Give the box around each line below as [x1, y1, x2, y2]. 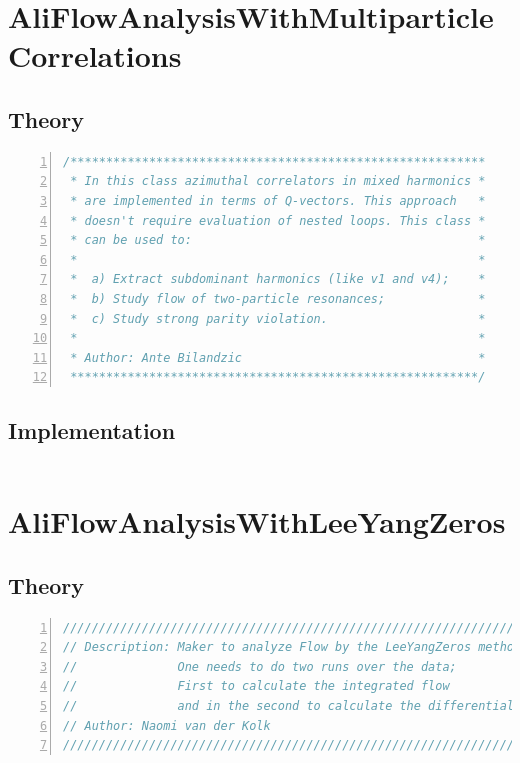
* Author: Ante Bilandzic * [70, 350, 486, 365]
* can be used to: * [70, 233, 486, 248]
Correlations [8, 35, 182, 76]
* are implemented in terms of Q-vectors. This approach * [70, 193, 486, 208]
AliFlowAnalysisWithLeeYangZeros [8, 501, 506, 542]
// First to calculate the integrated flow [63, 679, 450, 694]
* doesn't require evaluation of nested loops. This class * [70, 213, 486, 228]
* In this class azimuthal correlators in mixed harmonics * [70, 174, 486, 189]
